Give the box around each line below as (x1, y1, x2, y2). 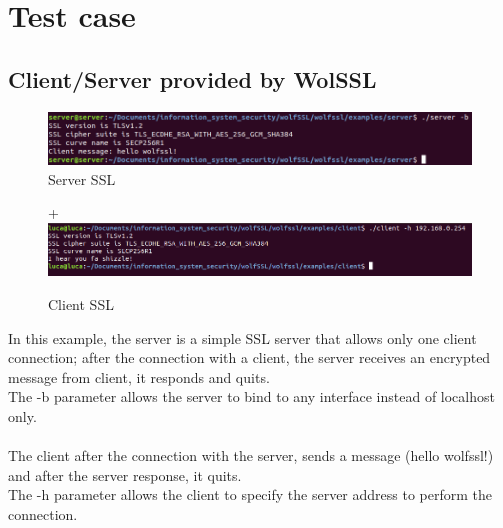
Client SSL (48, 293, 114, 314)
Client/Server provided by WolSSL (8, 63, 377, 94)
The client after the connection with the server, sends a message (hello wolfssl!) (8, 445, 494, 466)
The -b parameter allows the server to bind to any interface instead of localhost (8, 386, 495, 407)
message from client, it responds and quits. (8, 366, 270, 387)
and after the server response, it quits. (8, 464, 242, 485)
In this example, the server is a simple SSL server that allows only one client (8, 327, 477, 348)
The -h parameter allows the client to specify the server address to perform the (8, 484, 492, 505)
